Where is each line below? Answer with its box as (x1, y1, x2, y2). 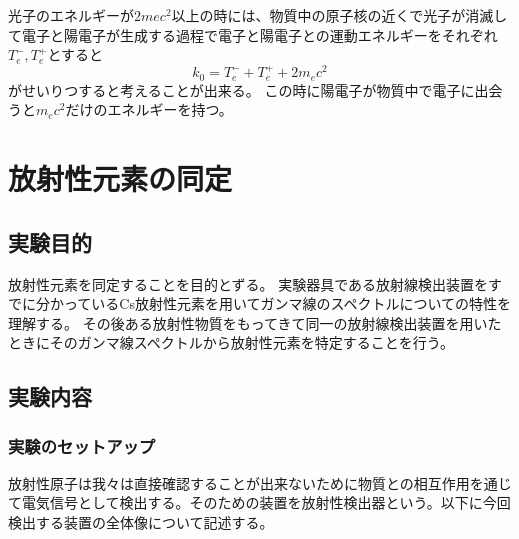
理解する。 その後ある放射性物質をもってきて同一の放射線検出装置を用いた (8, 312, 502, 333)
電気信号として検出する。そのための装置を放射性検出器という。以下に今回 (21, 492, 511, 513)
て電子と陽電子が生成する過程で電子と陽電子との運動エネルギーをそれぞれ (8, 24, 498, 45)
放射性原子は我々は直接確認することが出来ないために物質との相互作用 (8, 472, 470, 493)
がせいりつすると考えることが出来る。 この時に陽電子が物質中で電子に (8, 79, 475, 100)
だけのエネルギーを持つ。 (65, 99, 233, 120)
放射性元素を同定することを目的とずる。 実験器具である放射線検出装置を (8, 273, 489, 294)
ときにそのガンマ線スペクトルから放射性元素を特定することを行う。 (8, 332, 454, 353)
